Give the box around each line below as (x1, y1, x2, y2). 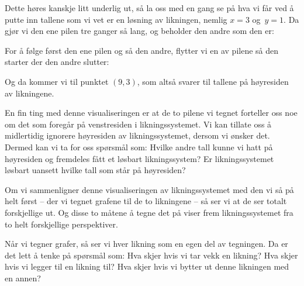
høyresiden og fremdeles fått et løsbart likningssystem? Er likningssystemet (5, 152, 274, 164)
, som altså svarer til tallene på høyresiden (137, 75, 289, 87)
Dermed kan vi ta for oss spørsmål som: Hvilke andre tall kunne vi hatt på (5, 140, 273, 153)
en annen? (5, 271, 41, 284)
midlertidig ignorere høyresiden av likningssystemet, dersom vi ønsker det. (5, 129, 270, 142)
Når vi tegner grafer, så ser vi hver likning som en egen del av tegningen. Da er (5, 237, 288, 250)
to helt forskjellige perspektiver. (5, 218, 118, 230)
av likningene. (5, 87, 54, 99)
